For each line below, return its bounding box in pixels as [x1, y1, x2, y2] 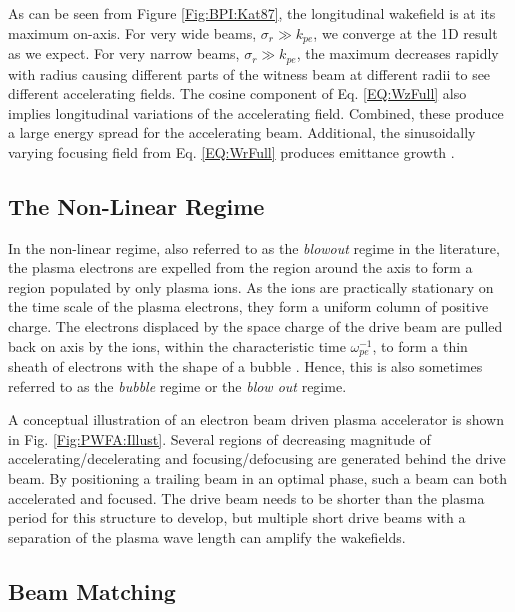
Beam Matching [8, 575, 176, 606]
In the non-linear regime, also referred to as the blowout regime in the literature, [8, 237, 500, 258]
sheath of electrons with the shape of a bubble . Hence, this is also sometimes [8, 356, 483, 377]
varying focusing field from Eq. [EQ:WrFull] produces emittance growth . [8, 141, 455, 162]
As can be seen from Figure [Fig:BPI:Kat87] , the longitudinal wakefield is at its [8, 3, 496, 23]
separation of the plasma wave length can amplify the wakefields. [8, 526, 406, 547]
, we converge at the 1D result [313, 22, 498, 43]
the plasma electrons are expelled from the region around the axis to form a [8, 257, 473, 278]
